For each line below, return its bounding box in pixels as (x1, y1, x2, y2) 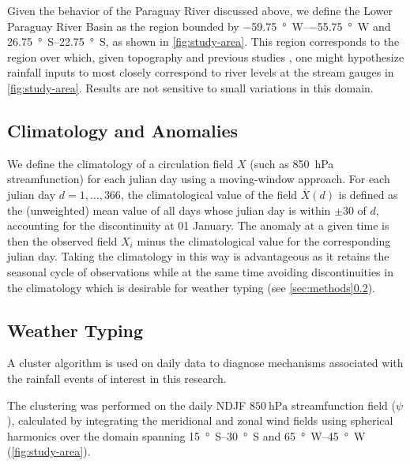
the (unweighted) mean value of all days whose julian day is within (7, 201, 331, 218)
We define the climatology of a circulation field (7, 155, 234, 171)
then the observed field (7, 232, 118, 249)
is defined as (338, 186, 398, 202)
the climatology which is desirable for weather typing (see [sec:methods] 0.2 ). (7, 279, 376, 295)
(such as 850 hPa (250, 155, 334, 171)
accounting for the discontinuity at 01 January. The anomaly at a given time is (7, 217, 389, 234)
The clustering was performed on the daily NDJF (7, 396, 246, 413)
